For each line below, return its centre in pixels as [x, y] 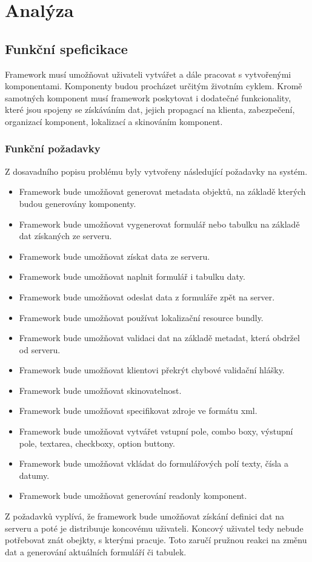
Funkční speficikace [66, 48]
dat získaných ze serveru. [65, 236]
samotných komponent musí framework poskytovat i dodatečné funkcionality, [148, 97]
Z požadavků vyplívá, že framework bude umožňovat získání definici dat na [145, 516]
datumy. [34, 475]
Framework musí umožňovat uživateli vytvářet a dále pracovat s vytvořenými [148, 74]
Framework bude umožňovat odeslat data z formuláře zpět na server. [147, 296]
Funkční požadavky [53, 148]
